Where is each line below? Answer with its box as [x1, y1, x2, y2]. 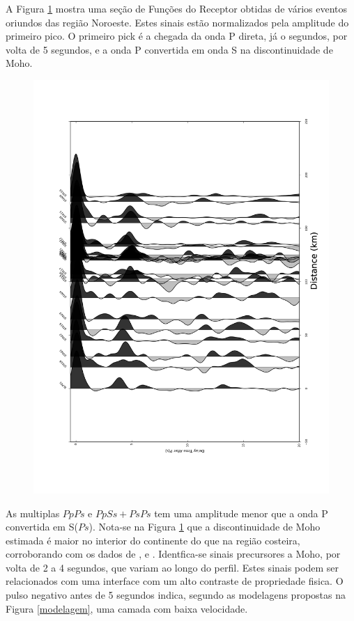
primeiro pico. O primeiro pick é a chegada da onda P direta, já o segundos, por [6, 29, 348, 43]
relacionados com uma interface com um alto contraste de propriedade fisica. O [6, 574, 344, 588]
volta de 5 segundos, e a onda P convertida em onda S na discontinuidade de [6, 42, 333, 56]
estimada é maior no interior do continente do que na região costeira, [6, 533, 300, 547]
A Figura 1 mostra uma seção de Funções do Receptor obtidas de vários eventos [6, 1, 347, 15]
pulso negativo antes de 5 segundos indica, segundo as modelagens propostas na [6, 588, 346, 602]
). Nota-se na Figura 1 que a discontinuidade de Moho [88, 519, 321, 534]
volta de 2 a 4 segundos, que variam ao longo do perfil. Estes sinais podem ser [6, 560, 339, 574]
